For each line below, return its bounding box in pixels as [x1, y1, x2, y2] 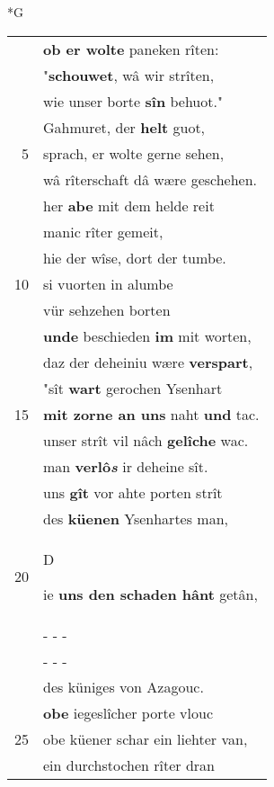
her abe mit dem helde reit [43, 194, 215, 216]
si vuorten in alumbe [43, 273, 173, 294]
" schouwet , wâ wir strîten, [43, 64, 215, 85]
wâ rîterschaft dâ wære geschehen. [43, 168, 258, 190]
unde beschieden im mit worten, [43, 325, 252, 346]
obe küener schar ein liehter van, [43, 728, 248, 749]
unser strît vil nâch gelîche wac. [43, 429, 249, 451]
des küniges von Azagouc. [43, 675, 204, 697]
